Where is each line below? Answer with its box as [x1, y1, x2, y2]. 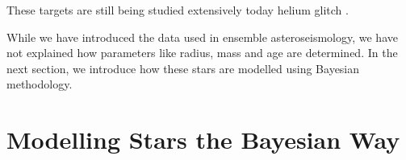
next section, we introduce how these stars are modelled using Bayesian [6, 59, 360, 76]
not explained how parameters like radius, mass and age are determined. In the [6, 44, 398, 61]
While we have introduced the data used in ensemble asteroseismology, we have [6, 28, 398, 45]
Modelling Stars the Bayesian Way [6, 123, 400, 156]
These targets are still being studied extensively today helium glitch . [6, 2, 349, 18]
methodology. [6, 76, 73, 92]
